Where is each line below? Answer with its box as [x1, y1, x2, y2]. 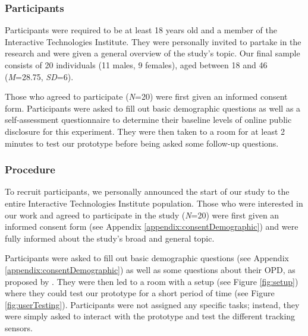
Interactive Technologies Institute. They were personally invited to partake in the [5, 35, 301, 47]
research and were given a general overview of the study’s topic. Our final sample [5, 47, 300, 59]
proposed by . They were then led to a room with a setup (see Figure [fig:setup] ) [5, 275, 298, 287]
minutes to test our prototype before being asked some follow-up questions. [5, 137, 279, 149]
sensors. [5, 321, 33, 334]
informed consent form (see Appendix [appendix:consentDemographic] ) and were [5, 220, 298, 233]
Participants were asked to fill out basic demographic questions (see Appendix [5, 252, 289, 264]
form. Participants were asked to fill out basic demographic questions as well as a [5, 102, 301, 114]
